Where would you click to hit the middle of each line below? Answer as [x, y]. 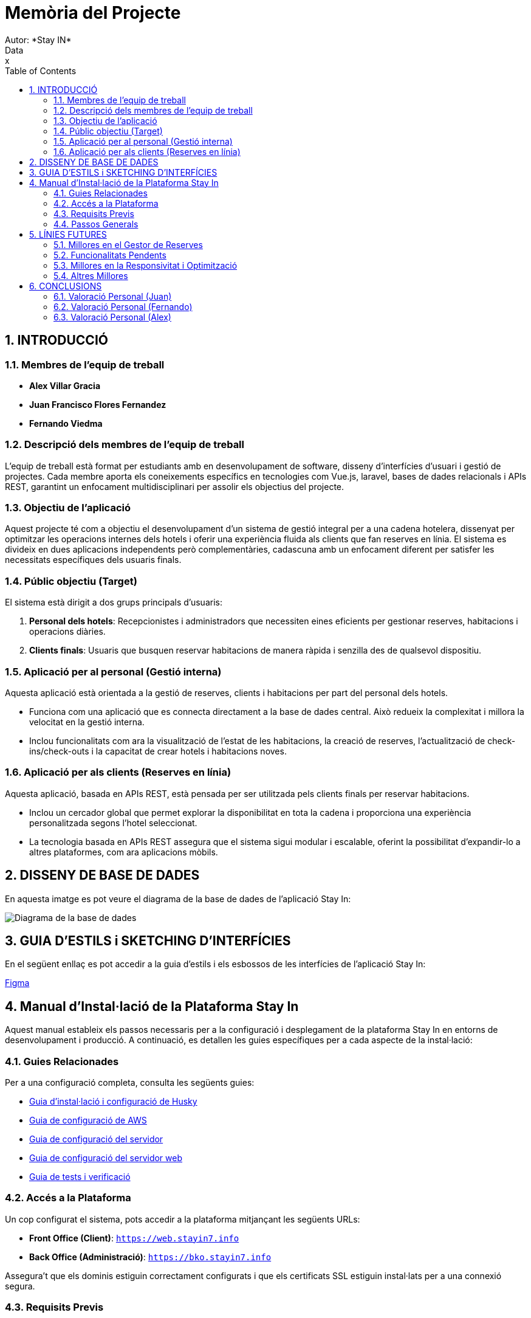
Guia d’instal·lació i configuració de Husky [113, 1101]
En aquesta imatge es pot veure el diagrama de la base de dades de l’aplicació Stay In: [178, 899]
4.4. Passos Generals [96, 224]
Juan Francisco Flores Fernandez [98, 404]
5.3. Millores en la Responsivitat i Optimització [146, 265]
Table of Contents [41, 71]
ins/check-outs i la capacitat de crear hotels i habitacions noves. [158, 751]
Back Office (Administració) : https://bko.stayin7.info [150, 1257]
